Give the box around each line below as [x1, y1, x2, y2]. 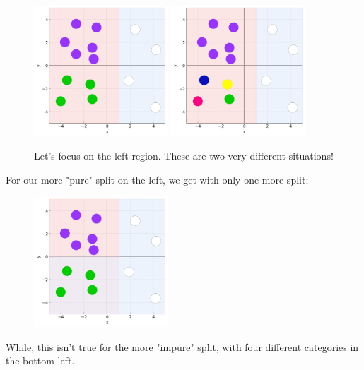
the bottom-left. [6, 353, 75, 368]
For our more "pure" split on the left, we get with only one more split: [6, 172, 309, 186]
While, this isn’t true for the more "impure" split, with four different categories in [6, 339, 359, 354]
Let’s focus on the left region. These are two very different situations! [34, 148, 334, 163]
